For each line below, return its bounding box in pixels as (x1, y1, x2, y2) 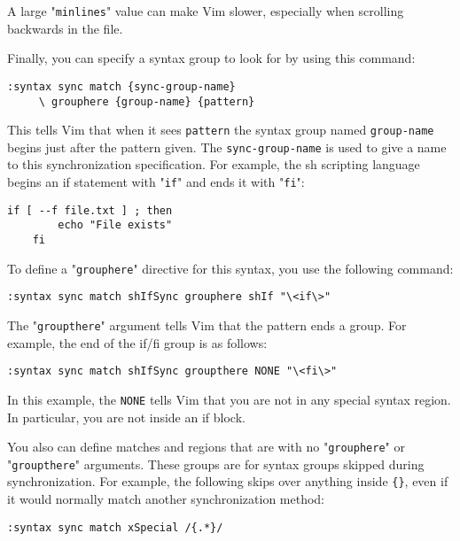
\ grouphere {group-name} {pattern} (38, 95, 255, 108)
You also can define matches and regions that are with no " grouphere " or (7, 437, 405, 456)
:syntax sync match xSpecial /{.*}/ (7, 521, 223, 534)
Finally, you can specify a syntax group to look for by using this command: (7, 49, 416, 67)
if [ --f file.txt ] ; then (7, 204, 173, 217)
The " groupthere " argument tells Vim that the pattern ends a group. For (7, 316, 407, 334)
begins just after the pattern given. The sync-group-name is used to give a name (7, 137, 447, 156)
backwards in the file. (7, 19, 123, 37)
